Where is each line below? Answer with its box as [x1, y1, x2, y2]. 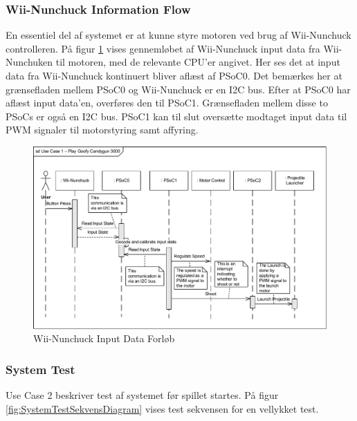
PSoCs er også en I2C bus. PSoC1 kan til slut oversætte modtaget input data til [6, 109, 347, 123]
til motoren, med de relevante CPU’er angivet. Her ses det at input [55, 55, 340, 69]
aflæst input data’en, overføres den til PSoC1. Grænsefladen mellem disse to [6, 95, 328, 110]
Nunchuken [6, 55, 53, 69]
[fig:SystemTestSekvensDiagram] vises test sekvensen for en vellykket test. [6, 401, 319, 415]
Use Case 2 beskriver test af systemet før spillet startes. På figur [6, 388, 279, 402]
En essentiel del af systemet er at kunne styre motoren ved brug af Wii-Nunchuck [6, 28, 351, 42]
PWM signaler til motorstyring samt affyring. [6, 122, 199, 137]
